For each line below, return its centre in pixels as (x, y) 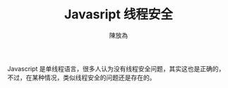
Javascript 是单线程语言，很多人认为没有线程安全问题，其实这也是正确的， (116, 68)
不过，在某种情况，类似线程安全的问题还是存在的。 (82, 77)
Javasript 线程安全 (119, 14)
